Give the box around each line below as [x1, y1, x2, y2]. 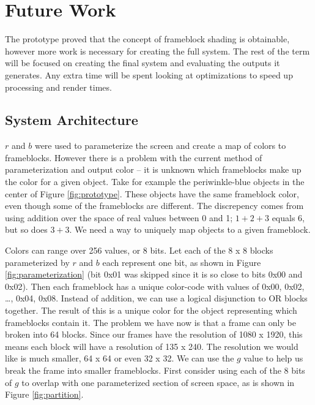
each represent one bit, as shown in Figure [102, 255, 261, 268]
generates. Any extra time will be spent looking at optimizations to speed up [5, 68, 293, 81]
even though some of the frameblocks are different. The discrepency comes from [5, 199, 304, 212]
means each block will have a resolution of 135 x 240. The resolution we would [5, 339, 298, 352]
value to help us [243, 352, 303, 365]
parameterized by [5, 255, 70, 268]
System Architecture [5, 110, 138, 129]
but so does [5, 223, 48, 236]
